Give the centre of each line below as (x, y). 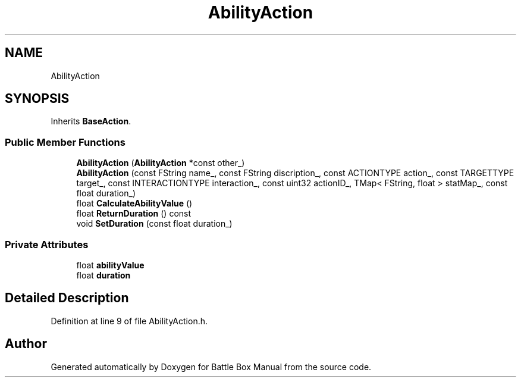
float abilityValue (110, 265)
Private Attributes (47, 244)
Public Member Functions (65, 142)
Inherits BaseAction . (91, 121)
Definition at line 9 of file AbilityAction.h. (129, 321)
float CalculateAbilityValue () (134, 203)
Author (26, 344)
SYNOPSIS (37, 99)
